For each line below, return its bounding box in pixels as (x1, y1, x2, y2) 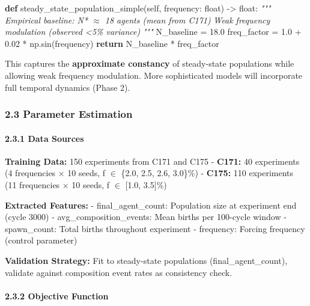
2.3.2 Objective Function (5, 289, 109, 302)
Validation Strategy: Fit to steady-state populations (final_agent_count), (5, 254, 288, 266)
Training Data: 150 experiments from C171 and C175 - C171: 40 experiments (5, 155, 300, 167)
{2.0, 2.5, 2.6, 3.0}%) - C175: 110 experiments (121, 167, 294, 179)
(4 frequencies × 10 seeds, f (5, 167, 106, 179)
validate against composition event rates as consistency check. (5, 266, 232, 278)
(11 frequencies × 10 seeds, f (5, 178, 110, 191)
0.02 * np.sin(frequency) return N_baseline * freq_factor (5, 37, 219, 49)
